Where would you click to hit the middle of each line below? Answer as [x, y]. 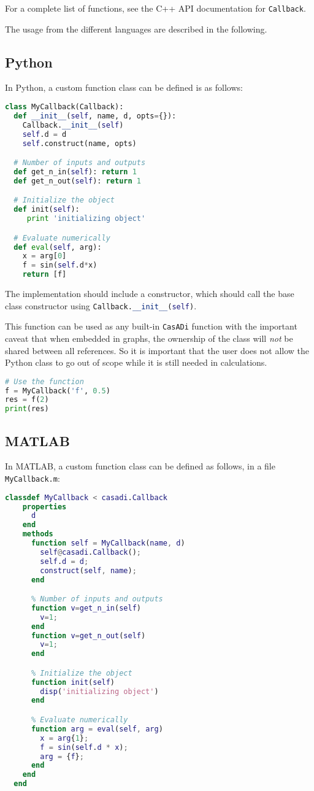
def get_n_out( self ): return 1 [77, 181]
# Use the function [44, 381]
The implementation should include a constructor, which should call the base [150, 294]
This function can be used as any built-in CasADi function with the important [151, 326]
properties [44, 507]
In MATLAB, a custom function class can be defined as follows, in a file [140, 466]
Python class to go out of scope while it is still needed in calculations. [136, 362]
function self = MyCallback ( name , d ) [108, 543]
